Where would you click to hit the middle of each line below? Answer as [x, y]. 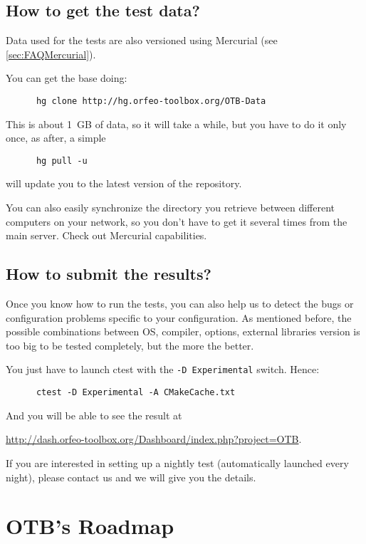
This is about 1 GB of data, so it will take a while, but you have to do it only [176, 124]
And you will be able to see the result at [94, 415]
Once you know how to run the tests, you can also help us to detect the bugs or [180, 304]
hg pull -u [62, 161]
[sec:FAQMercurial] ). [51, 54]
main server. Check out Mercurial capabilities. [106, 235]
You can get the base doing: [67, 78]
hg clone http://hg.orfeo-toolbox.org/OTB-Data [151, 101]
